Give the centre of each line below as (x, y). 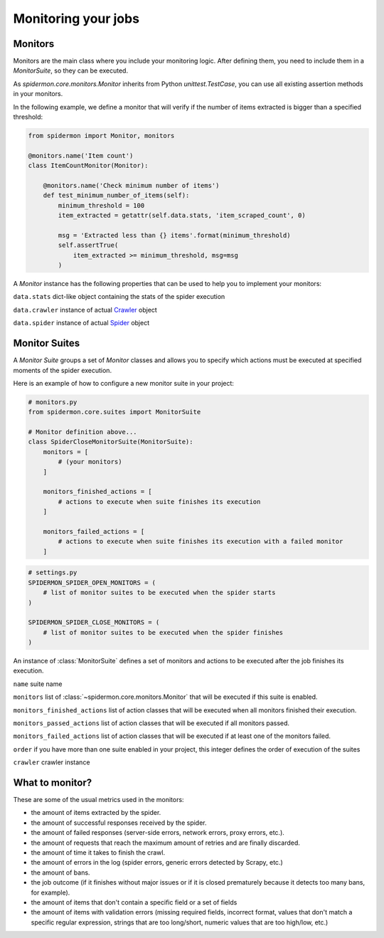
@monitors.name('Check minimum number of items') (131, 185)
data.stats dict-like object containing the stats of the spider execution (119, 297)
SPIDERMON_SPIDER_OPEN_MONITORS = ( (92, 583)
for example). (50, 892)
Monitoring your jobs (76, 19)
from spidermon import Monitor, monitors (101, 136)
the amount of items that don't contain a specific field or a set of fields (134, 902)
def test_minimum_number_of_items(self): (116, 195)
